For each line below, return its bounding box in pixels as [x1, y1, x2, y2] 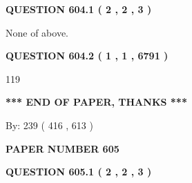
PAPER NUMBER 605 [6, 141, 119, 155]
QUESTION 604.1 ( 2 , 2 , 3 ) [6, 2, 152, 16]
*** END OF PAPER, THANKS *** [6, 95, 187, 109]
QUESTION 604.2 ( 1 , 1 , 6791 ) [6, 48, 169, 63]
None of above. [6, 25, 68, 39]
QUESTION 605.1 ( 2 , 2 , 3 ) [6, 164, 152, 179]
